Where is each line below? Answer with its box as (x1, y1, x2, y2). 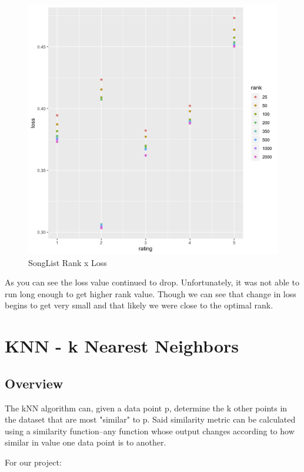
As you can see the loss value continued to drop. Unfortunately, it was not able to (5, 276, 299, 288)
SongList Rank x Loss (28, 256, 107, 268)
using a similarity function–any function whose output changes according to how (5, 424, 295, 437)
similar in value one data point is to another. (5, 436, 166, 448)
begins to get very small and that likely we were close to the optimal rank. (5, 299, 273, 311)
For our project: (5, 456, 62, 468)
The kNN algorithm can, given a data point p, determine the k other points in (5, 401, 288, 414)
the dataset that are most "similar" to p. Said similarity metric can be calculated (5, 413, 296, 426)
